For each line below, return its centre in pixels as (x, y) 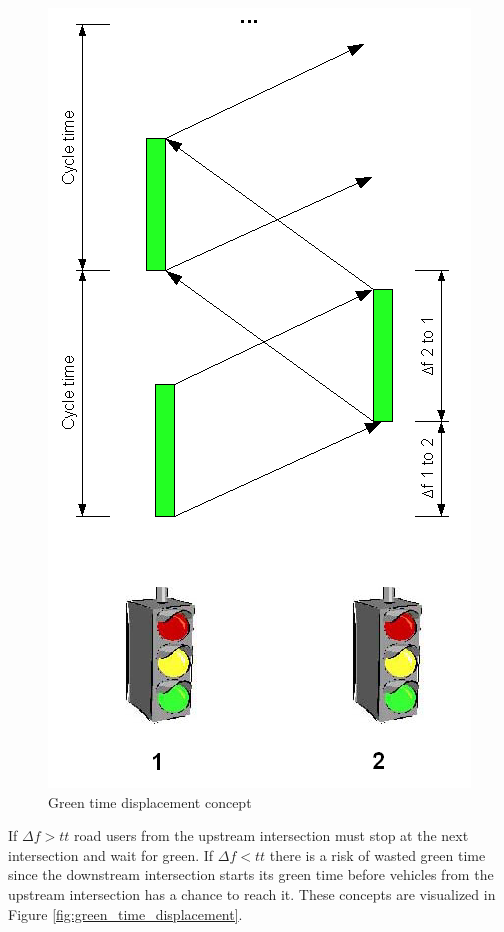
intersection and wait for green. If (111, 854)
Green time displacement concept (150, 801)
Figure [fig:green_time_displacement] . (125, 913)
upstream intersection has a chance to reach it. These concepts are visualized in (252, 893)
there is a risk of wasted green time (377, 854)
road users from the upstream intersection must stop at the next (271, 835)
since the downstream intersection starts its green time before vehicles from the (251, 874)
